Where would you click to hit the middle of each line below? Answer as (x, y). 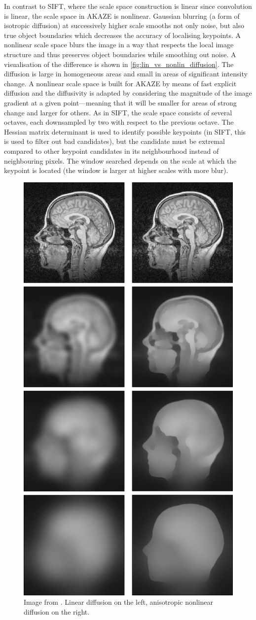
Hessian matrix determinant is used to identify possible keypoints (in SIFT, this (125, 131)
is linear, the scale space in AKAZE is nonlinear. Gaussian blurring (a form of (122, 16)
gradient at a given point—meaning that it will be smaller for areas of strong (120, 102)
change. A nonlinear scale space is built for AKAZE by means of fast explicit (120, 83)
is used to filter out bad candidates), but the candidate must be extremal (114, 141)
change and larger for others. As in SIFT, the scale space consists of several (118, 112)
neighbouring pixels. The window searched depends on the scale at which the (120, 160)
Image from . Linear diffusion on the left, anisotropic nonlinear (118, 602)
